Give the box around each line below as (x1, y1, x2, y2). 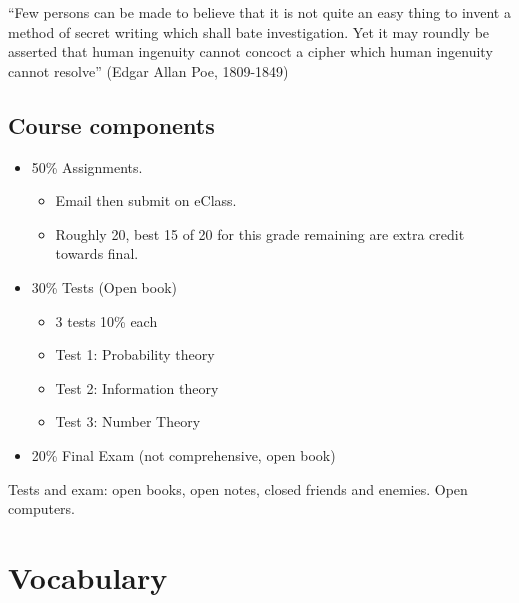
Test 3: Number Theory (55, 411, 201, 432)
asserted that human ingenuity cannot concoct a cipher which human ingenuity (8, 41, 493, 62)
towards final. (55, 243, 139, 264)
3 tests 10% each (55, 310, 158, 331)
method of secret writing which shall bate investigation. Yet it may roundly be (8, 21, 490, 42)
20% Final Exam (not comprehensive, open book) (31, 444, 336, 465)
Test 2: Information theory (55, 377, 219, 398)
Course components (8, 109, 215, 140)
